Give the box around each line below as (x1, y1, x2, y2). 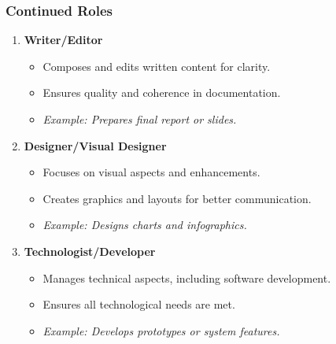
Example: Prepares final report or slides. (42, 111, 237, 127)
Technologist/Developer (24, 242, 156, 259)
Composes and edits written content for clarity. (42, 57, 271, 74)
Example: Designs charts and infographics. (42, 216, 247, 233)
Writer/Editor (24, 31, 103, 48)
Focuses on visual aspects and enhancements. (42, 164, 260, 180)
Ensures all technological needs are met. (42, 296, 235, 313)
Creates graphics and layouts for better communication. (42, 190, 312, 206)
